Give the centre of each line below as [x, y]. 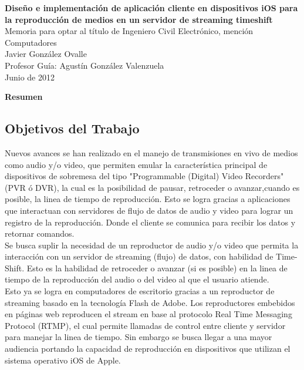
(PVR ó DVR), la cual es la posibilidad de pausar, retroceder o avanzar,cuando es [152, 187]
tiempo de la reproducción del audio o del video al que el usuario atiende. [137, 279]
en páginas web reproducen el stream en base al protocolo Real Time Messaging [148, 314]
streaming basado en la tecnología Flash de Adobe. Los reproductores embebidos [150, 302]
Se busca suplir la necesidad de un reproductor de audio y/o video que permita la [152, 245]
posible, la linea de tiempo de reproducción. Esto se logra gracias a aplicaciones [148, 199]
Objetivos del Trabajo [72, 128]
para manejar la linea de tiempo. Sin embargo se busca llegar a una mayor [139, 337]
